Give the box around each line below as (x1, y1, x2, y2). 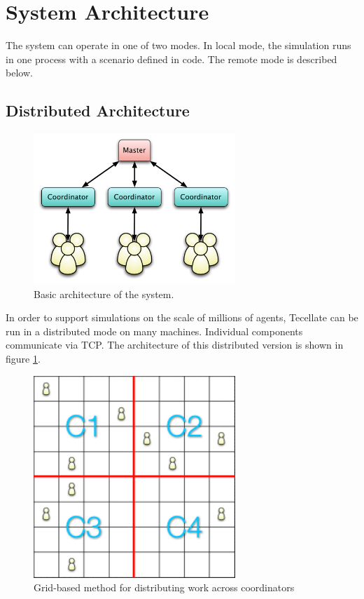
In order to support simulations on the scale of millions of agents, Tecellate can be (6, 310, 358, 325)
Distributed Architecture (6, 100, 190, 121)
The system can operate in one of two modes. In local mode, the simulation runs (6, 38, 351, 53)
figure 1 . (6, 351, 41, 365)
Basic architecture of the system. (34, 286, 174, 301)
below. (6, 65, 33, 80)
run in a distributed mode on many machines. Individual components (6, 323, 303, 338)
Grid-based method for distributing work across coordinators (34, 580, 295, 595)
